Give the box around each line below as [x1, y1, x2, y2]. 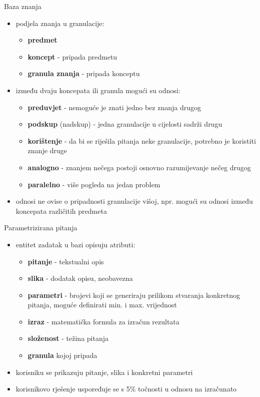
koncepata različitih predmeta [15, 205, 107, 216]
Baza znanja [4, 1, 41, 11]
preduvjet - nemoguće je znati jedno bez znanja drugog [27, 102, 201, 112]
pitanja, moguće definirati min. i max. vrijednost [27, 299, 177, 310]
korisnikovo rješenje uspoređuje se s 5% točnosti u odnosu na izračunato [15, 383, 237, 394]
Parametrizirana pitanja [4, 222, 77, 233]
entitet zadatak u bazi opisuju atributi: [15, 239, 135, 249]
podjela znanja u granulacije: [15, 18, 104, 28]
